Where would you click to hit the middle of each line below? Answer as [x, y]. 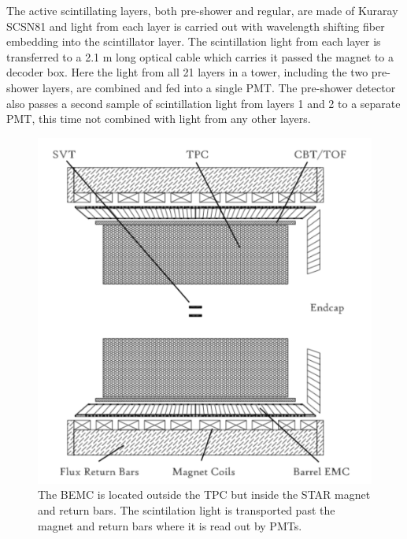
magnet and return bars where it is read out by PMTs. [170, 525]
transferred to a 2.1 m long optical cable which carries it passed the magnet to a [200, 56]
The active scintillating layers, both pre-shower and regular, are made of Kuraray [202, 10]
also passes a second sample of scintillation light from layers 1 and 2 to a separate [203, 103]
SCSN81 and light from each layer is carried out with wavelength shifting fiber [196, 26]
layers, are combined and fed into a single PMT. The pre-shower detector [219, 87]
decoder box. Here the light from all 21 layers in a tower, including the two [187, 72]
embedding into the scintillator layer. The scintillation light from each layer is [194, 41]
